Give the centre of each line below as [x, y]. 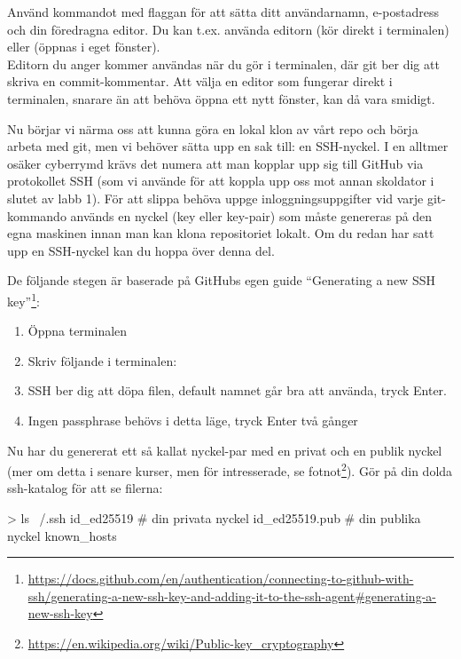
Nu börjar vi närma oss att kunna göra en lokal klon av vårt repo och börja [213, 128]
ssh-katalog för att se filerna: [85, 488]
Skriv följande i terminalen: [102, 360]
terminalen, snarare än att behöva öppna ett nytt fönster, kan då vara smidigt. [221, 98]
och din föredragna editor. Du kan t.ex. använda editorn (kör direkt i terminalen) [228, 29]
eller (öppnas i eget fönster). [84, 47]
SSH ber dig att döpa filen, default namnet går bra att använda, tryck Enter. [237, 390]
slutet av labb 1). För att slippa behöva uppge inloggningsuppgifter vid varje [215, 198]
